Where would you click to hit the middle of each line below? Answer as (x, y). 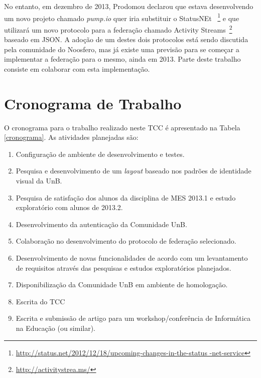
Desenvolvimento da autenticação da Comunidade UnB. (101, 224)
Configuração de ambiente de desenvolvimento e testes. (100, 154)
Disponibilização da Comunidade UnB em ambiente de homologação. (122, 285)
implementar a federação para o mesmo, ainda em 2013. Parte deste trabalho (122, 59)
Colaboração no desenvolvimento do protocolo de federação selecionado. (126, 241)
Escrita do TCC (40, 301)
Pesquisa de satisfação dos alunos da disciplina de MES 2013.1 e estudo (126, 197)
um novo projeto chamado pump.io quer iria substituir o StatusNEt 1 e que (122, 17)
